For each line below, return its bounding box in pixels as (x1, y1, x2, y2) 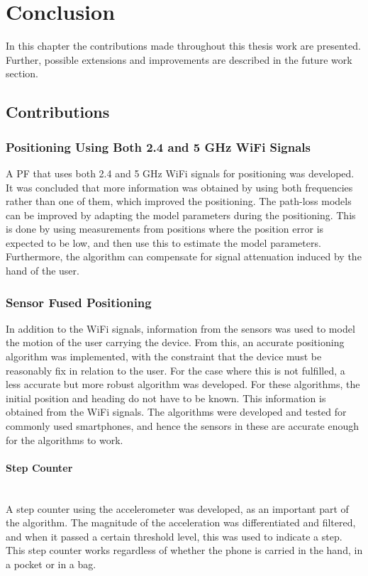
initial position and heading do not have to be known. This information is (6, 390, 326, 405)
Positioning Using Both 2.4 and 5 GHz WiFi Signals (6, 138, 311, 155)
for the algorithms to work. (6, 432, 123, 447)
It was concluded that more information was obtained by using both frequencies (6, 179, 353, 194)
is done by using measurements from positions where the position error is (6, 221, 324, 236)
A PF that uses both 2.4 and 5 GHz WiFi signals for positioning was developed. (6, 165, 355, 180)
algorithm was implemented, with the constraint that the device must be (6, 349, 322, 364)
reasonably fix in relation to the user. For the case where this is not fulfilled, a (6, 362, 345, 377)
